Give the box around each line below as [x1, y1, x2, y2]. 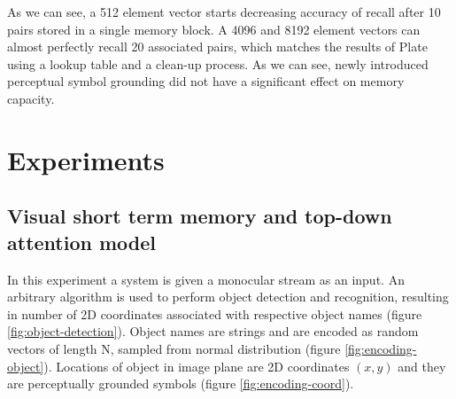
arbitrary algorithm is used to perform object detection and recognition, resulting [7, 287, 449, 306]
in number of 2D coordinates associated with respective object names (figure [7, 304, 422, 323]
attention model [7, 228, 156, 255]
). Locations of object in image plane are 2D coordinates [43, 356, 350, 375]
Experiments [7, 141, 165, 177]
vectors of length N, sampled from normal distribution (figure [7, 339, 341, 357]
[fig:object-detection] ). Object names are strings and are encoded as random [7, 322, 419, 340]
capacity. [7, 89, 55, 107]
